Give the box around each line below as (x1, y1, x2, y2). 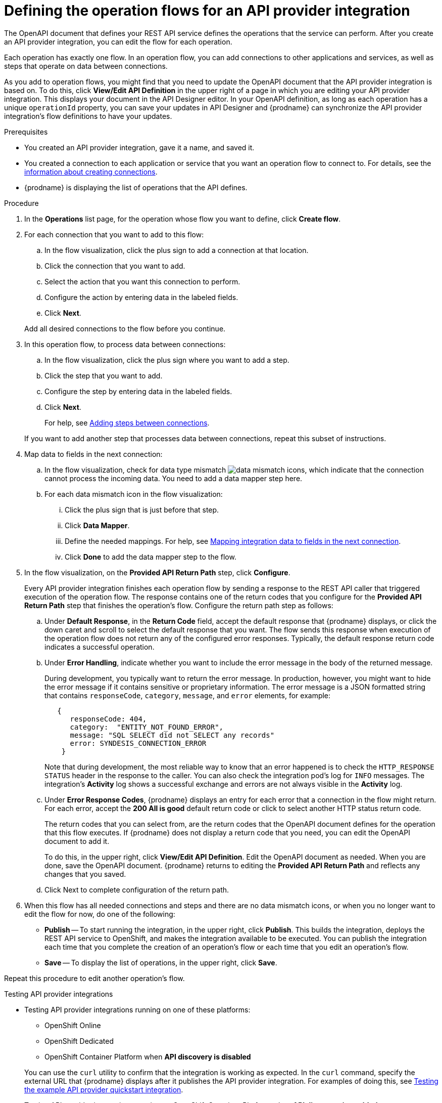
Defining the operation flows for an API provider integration (4, 2, 410, 19)
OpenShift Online (44, 1021, 101, 1030)
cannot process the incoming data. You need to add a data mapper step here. (44, 474, 303, 483)
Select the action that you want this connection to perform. (44, 277, 240, 286)
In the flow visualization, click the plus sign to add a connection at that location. (44, 245, 309, 254)
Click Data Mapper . (65, 521, 130, 530)
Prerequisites (4, 127, 48, 136)
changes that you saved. (44, 869, 126, 878)
